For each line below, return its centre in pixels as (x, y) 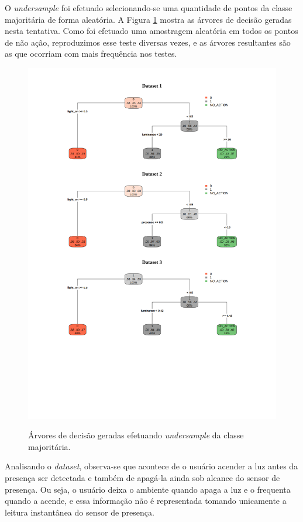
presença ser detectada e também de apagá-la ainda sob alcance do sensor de (142, 478)
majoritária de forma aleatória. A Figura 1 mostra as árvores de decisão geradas (148, 19)
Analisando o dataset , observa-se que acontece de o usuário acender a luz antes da (151, 466)
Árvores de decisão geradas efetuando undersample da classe (136, 435)
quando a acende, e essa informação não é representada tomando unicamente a (146, 501)
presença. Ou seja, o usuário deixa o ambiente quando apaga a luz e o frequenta (148, 489)
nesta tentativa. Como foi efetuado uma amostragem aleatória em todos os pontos (151, 31)
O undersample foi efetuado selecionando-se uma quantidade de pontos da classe (149, 8)
